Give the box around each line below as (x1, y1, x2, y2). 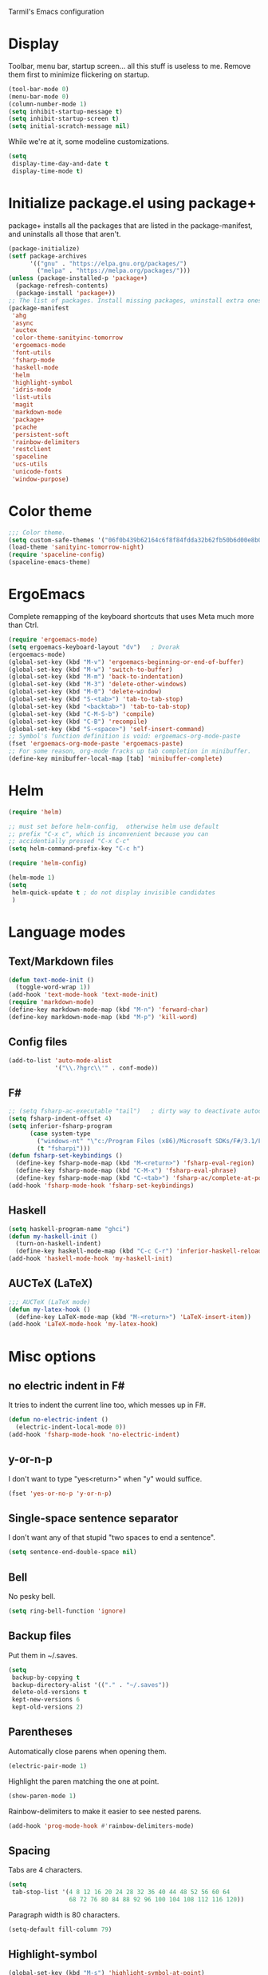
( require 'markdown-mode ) (8, 998, 94, 1006)
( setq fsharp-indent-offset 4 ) (8, 1115, 112, 1123)
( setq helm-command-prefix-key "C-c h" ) (8, 845, 145, 853)
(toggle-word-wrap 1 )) (15, 983, 91, 991)
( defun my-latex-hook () (8, 1305, 91, 1313)
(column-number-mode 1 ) (8, 100, 88, 108)
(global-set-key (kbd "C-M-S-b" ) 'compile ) (8, 710, 156, 718)
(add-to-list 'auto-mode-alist (8, 1056, 112, 1065)
